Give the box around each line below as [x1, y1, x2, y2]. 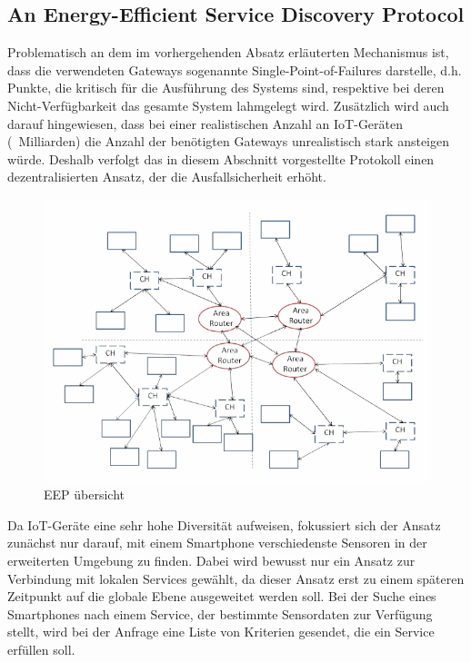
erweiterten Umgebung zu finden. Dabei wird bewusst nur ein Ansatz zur [7, 550, 416, 569]
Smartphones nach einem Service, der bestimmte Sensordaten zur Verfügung [7, 604, 433, 623]
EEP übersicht [44, 485, 125, 504]
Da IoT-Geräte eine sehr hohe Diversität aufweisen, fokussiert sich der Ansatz [7, 515, 441, 534]
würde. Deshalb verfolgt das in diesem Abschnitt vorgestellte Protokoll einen [7, 149, 435, 168]
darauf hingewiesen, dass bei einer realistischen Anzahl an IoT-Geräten [7, 114, 404, 133]
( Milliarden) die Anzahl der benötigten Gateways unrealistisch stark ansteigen [7, 132, 449, 151]
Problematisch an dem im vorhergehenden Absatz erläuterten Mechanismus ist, [7, 43, 449, 62]
